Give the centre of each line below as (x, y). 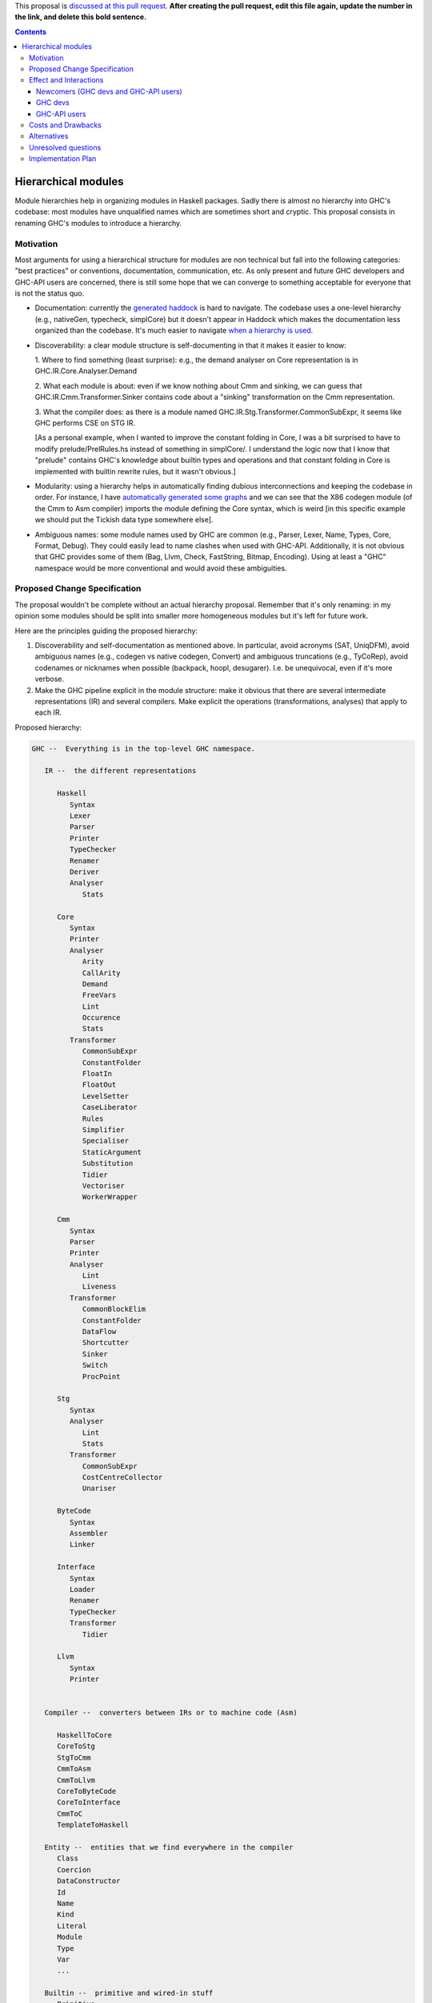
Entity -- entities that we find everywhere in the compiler (169, 1847)
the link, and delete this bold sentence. (81, 17)
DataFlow (99, 1332)
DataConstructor (89, 1881)
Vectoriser (104, 1185)
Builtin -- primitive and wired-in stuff (129, 1993)
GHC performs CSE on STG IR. (85, 423)
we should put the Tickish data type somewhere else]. (124, 520)
